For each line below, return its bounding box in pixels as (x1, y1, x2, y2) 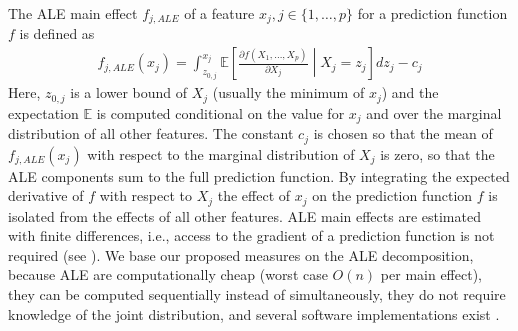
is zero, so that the (380, 143, 495, 164)
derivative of (8, 185, 84, 206)
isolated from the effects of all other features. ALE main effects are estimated (8, 205, 481, 226)
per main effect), (380, 264, 482, 285)
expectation (8, 102, 79, 123)
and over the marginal (366, 102, 502, 123)
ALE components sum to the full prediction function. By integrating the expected (8, 165, 510, 186)
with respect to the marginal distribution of (87, 143, 355, 164)
